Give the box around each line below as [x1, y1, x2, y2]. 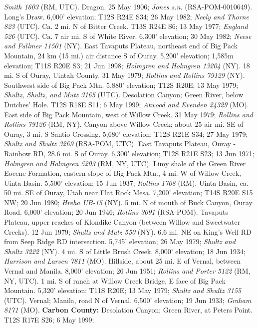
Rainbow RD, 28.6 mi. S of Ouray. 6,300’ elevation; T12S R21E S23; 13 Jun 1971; [4, 148, 255, 158]
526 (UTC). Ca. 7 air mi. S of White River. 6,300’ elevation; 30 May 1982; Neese [4, 30, 252, 41]
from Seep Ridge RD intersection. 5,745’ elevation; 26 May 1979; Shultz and [4, 236, 236, 247]
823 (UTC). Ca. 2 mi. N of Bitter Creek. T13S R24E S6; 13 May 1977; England [4, 21, 248, 31]
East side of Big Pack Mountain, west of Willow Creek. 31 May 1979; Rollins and [4, 109, 253, 119]
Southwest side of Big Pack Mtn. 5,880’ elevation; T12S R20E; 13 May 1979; [4, 79, 239, 90]
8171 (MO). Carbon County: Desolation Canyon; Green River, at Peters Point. [4, 305, 253, 315]
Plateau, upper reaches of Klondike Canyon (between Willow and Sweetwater [4, 217, 241, 227]
